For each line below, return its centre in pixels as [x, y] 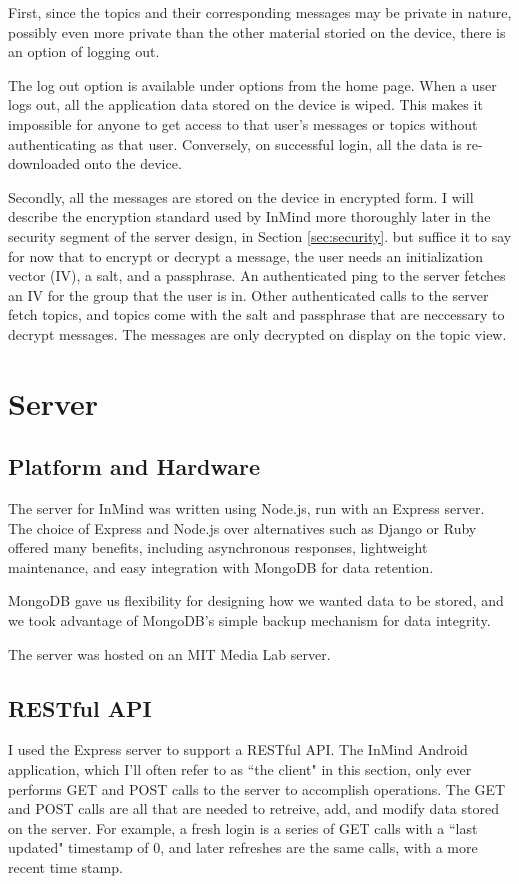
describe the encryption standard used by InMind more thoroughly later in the [249, 216]
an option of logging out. [84, 51]
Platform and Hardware [134, 466]
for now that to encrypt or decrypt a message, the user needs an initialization [245, 255]
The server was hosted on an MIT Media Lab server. [169, 653]
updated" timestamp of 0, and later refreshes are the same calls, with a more [243, 847]
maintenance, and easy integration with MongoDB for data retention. [221, 566]
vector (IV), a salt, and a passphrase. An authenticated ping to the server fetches [257, 275]
